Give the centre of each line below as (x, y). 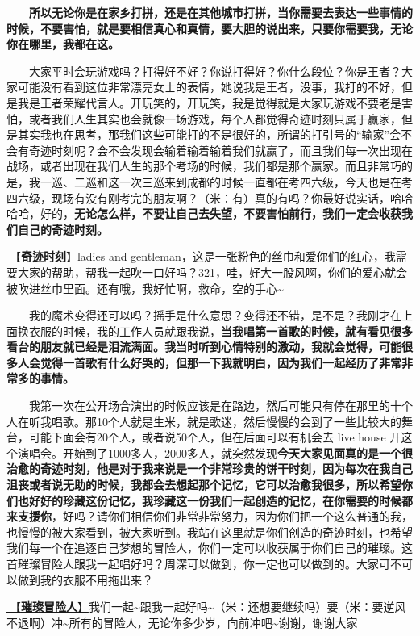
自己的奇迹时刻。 (62, 229)
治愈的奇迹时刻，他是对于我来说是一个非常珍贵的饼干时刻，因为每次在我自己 (210, 469)
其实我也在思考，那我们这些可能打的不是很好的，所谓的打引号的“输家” (204, 134)
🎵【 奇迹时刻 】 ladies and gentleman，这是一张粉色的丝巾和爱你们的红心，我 (201, 256)
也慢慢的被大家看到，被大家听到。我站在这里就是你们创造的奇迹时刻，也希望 (210, 531)
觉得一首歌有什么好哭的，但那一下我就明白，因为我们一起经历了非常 (220, 362)
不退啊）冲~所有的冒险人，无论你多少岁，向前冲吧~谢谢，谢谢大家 (182, 622)
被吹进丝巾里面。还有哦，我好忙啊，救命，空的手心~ (145, 288)
